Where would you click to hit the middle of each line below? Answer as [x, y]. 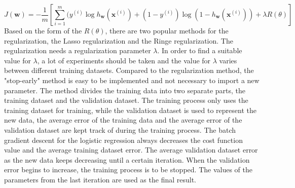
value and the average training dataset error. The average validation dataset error [131, 150]
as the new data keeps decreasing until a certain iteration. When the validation [127, 159]
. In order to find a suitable [200, 50]
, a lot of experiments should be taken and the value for [124, 60]
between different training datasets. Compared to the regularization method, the [129, 70]
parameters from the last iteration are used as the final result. [100, 179]
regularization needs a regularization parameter [78, 50]
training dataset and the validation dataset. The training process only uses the [126, 100]
